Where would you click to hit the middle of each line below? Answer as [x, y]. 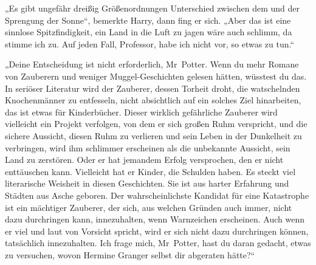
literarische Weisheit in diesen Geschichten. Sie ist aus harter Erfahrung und [147, 183]
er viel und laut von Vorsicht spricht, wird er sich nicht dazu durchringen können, [157, 231]
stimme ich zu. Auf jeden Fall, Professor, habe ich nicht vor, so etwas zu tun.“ [150, 43]
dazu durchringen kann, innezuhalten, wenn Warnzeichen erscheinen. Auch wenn [155, 219]
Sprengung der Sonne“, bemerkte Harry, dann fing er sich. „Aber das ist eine [148, 20]
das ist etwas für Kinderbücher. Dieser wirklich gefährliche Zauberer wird [141, 112]
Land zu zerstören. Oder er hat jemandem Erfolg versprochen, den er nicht [144, 160]
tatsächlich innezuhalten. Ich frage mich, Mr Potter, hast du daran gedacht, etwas [158, 243]
